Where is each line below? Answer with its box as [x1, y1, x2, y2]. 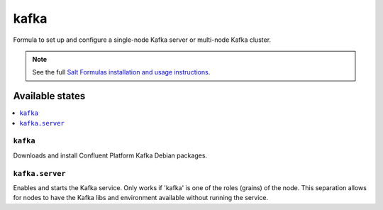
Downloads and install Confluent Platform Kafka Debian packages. [13, 151, 208, 160]
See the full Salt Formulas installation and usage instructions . [32, 68, 211, 77]
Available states [13, 90, 86, 102]
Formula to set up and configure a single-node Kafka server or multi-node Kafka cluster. [13, 35, 272, 44]
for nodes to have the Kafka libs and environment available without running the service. [13, 194, 269, 202]
